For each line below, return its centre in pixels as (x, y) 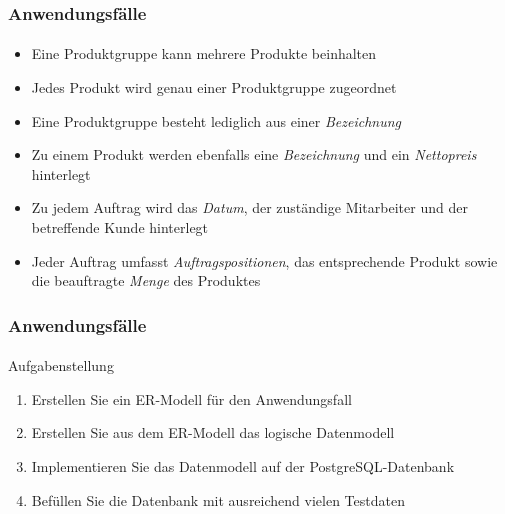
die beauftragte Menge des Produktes (146, 280)
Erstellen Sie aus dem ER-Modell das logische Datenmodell (213, 432)
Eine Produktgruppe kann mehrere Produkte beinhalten (204, 53)
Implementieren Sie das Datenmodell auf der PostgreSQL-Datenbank (243, 466)
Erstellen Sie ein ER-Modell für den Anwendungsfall (191, 398)
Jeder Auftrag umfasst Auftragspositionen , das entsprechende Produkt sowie (264, 260)
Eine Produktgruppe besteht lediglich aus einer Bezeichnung (216, 120)
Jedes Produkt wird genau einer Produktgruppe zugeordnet (214, 87)
